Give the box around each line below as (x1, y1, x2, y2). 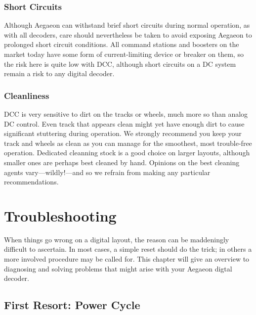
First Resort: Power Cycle (4, 297, 140, 313)
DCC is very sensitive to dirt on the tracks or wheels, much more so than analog (4, 109, 248, 119)
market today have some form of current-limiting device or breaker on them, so (4, 49, 244, 59)
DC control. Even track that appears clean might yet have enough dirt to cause (4, 118, 245, 129)
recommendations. (4, 177, 59, 187)
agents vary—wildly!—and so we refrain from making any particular (4, 167, 211, 177)
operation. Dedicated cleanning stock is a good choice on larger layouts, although (4, 147, 250, 158)
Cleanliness (4, 89, 49, 101)
